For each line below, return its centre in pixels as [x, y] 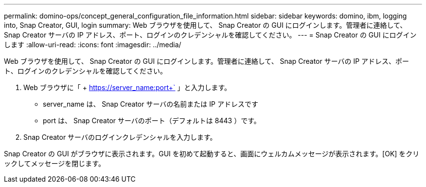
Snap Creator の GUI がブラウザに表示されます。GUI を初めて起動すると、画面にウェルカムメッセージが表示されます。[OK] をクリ [212, 154]
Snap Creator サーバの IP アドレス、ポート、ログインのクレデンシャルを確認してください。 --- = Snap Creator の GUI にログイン [210, 35]
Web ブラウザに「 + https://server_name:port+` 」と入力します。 [127, 87]
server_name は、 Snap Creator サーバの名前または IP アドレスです [151, 104]
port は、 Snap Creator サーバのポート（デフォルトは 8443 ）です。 [152, 121]
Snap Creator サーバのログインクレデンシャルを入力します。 [120, 137]
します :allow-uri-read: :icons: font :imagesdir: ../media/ [93, 45]
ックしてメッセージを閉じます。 [54, 163]
